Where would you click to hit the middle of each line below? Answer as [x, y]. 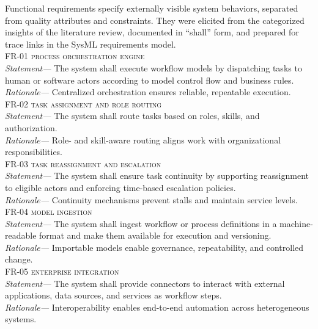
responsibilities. [34, 152]
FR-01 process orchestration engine [75, 56]
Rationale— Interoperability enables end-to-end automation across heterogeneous [157, 307]
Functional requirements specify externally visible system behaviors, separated [152, 8]
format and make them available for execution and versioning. [155, 235]
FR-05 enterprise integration [62, 271]
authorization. [31, 127]
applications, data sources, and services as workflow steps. [113, 295]
